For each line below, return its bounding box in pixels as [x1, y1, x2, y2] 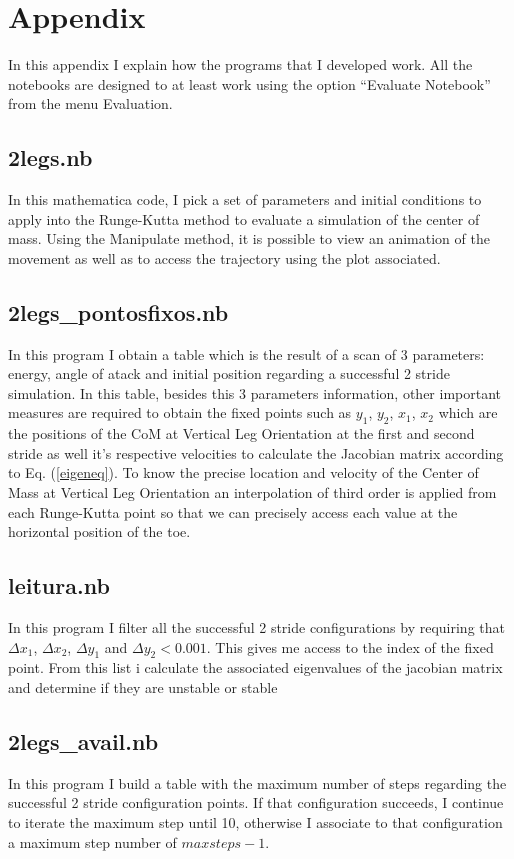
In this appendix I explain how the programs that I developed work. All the [8, 54, 473, 75]
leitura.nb [8, 570, 110, 601]
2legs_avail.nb [8, 726, 159, 756]
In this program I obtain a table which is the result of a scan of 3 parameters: [8, 343, 485, 364]
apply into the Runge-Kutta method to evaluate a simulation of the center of [8, 208, 480, 229]
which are [438, 402, 498, 423]
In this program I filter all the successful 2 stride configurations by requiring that [8, 617, 505, 638]
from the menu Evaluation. [8, 93, 173, 114]
